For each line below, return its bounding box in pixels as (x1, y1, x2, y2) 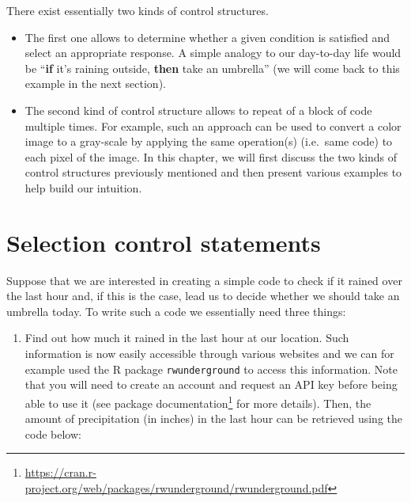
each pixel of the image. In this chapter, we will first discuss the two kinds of (25, 148, 398, 165)
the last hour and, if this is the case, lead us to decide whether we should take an (6, 287, 400, 304)
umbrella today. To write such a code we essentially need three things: (6, 302, 346, 319)
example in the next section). (25, 75, 166, 92)
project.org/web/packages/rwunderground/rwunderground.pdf (25, 479, 328, 496)
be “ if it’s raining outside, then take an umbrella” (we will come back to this (25, 59, 400, 76)
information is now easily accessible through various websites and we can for (25, 345, 394, 362)
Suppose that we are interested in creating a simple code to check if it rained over (6, 272, 402, 288)
